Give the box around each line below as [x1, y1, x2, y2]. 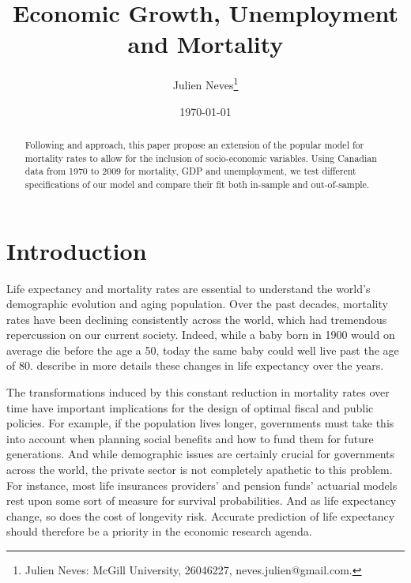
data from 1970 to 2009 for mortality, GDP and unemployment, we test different [25, 164, 356, 178]
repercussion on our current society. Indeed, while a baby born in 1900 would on [6, 326, 395, 343]
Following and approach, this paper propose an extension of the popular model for [25, 137, 364, 151]
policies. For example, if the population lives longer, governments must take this [6, 415, 394, 431]
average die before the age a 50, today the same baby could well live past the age [6, 341, 399, 358]
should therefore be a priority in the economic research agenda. [6, 523, 312, 540]
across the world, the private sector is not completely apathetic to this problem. [6, 461, 393, 478]
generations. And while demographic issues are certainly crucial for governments [6, 446, 395, 462]
